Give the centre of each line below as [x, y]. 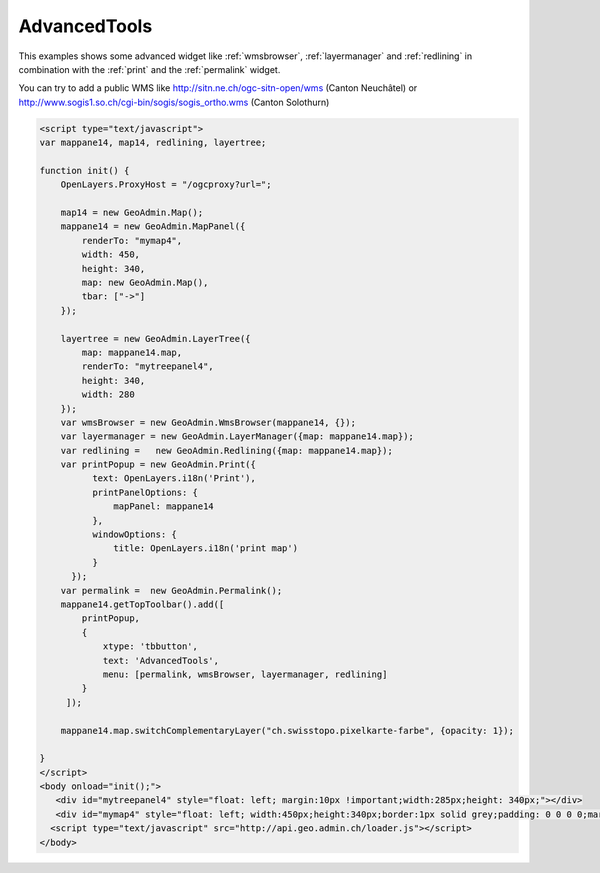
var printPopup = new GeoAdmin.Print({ [158, 464]
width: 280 [108, 394]
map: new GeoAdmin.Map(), [145, 282]
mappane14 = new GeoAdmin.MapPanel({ [153, 226]
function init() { [84, 170]
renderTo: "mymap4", [132, 240]
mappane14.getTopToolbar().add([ [142, 604]
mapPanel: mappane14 [163, 506]
